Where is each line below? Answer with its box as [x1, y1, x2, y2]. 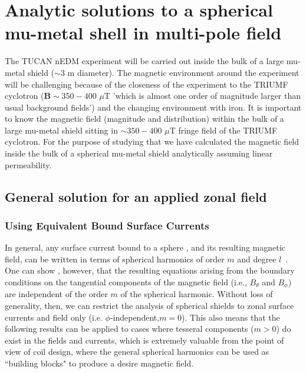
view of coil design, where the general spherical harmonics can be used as [5, 345, 269, 358]
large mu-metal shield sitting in [5, 124, 118, 136]
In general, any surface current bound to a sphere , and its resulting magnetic [5, 241, 285, 254]
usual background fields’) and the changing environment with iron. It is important [5, 101, 302, 113]
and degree [237, 252, 277, 265]
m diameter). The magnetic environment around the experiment [67, 66, 300, 78]
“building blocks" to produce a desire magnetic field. [5, 357, 194, 369]
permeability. [5, 158, 52, 171]
